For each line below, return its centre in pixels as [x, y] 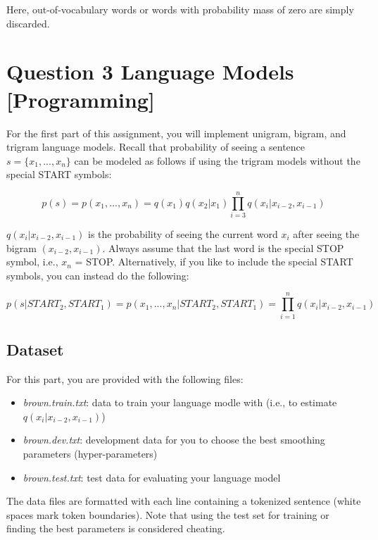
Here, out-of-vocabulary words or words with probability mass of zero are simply [180, 9]
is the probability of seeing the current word [183, 234]
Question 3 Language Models [150, 71]
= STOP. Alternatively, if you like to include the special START [214, 262]
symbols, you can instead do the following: [98, 275]
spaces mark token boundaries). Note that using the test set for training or [168, 514]
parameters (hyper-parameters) [90, 454]
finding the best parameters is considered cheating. [116, 528]
